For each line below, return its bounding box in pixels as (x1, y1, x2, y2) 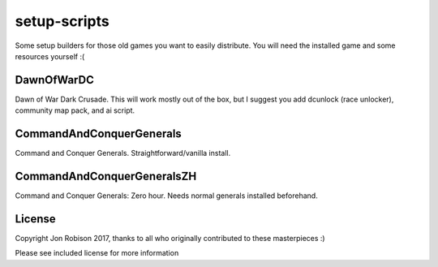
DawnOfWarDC (15, 73, 95, 87)
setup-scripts (15, 12, 109, 30)
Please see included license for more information (15, 248, 179, 258)
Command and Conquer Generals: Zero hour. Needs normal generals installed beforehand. (15, 191, 318, 200)
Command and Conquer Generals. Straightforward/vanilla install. (15, 149, 231, 158)
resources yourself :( (15, 51, 85, 61)
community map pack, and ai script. (15, 106, 135, 115)
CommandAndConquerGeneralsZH (15, 169, 197, 183)
